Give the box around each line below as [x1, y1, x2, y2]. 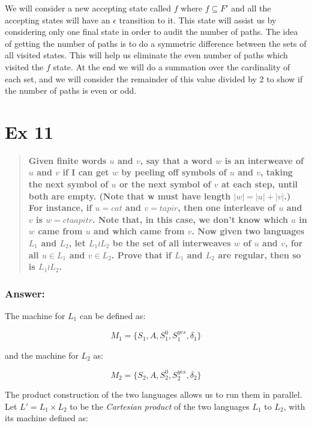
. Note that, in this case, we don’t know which [92, 213, 289, 225]
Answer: [5, 285, 45, 300]
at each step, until [221, 178, 298, 190]
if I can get [62, 166, 109, 178]
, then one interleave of [178, 201, 276, 214]
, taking [260, 166, 293, 178]
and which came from [94, 225, 185, 237]
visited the [5, 60, 44, 73]
